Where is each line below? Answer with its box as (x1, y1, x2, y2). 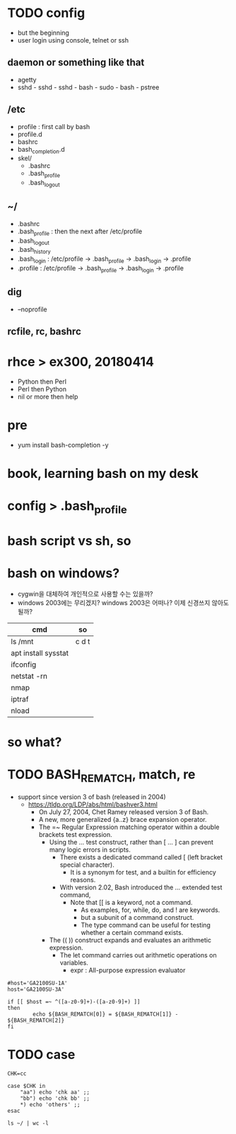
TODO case (7, 1046, 76, 1062)
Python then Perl (17, 377, 67, 386)
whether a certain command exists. (81, 928, 184, 937)
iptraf (11, 694, 29, 704)
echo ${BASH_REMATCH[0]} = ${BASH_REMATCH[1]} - (33, 1011, 179, 1018)
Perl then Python (17, 384, 67, 393)
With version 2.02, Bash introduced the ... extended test (59, 883, 223, 891)
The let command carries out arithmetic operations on (59, 950, 217, 959)
